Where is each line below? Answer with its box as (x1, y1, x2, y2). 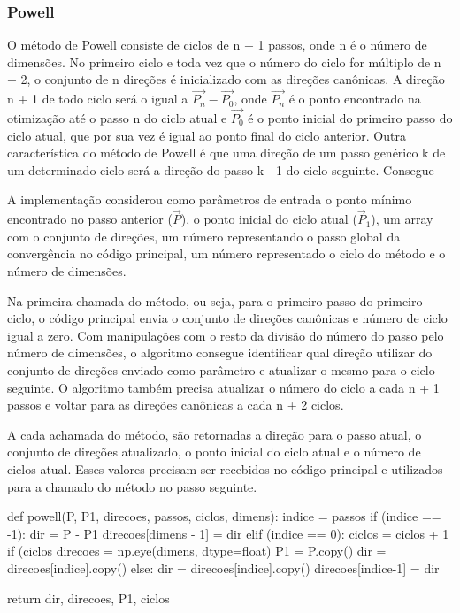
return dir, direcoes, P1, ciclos (7, 588, 170, 607)
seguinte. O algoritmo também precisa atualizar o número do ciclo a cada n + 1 (7, 378, 440, 396)
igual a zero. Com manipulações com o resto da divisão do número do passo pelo (7, 326, 444, 344)
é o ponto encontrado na (288, 89, 421, 108)
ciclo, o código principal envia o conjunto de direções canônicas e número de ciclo (7, 309, 448, 327)
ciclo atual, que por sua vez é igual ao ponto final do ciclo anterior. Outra (7, 126, 406, 144)
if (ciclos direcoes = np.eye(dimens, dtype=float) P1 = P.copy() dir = (7, 541, 387, 560)
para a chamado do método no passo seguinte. (7, 477, 257, 495)
